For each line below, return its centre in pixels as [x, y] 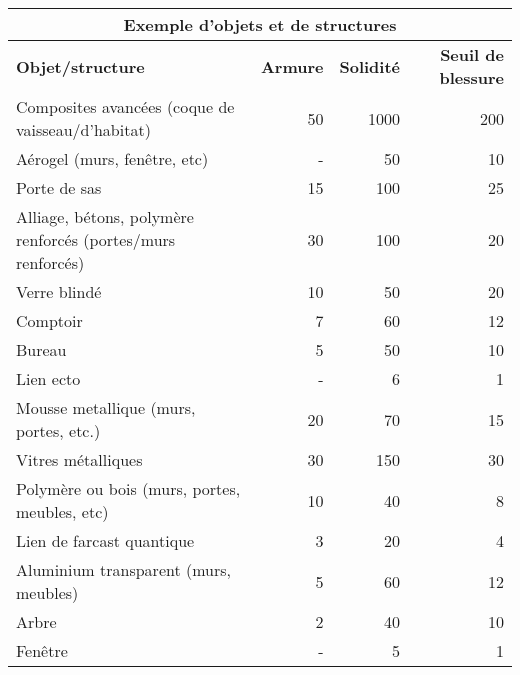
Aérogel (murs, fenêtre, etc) [112, 158]
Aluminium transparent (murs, [124, 569]
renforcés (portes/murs [96, 239]
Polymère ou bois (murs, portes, [128, 488]
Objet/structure [80, 66]
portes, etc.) [58, 430]
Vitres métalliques [79, 459]
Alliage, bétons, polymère [105, 216]
